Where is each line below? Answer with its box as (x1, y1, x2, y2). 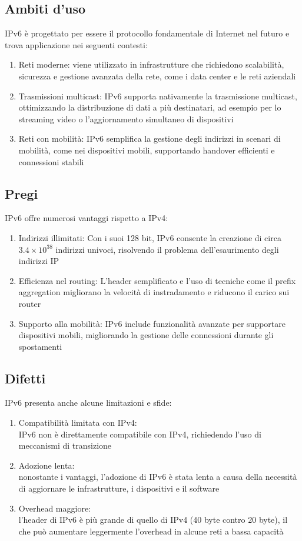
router (18, 297, 41, 309)
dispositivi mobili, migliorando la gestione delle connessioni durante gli (18, 329, 274, 341)
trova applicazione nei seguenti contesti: (5, 38, 148, 51)
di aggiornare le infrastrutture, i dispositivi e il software (18, 482, 220, 495)
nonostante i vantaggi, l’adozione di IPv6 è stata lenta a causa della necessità (18, 470, 297, 483)
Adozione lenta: (18, 459, 75, 471)
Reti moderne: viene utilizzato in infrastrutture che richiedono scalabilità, (18, 58, 284, 71)
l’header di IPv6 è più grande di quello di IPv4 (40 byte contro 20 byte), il (18, 513, 288, 526)
